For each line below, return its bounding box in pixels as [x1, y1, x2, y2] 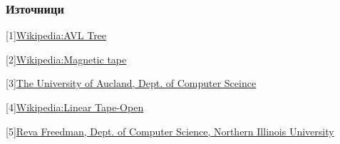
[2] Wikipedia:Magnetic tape [6, 51, 127, 66]
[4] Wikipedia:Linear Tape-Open [6, 100, 144, 114]
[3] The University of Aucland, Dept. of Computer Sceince [6, 76, 257, 91]
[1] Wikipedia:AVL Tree [6, 28, 107, 43]
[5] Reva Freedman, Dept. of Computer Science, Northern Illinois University [6, 123, 334, 138]
